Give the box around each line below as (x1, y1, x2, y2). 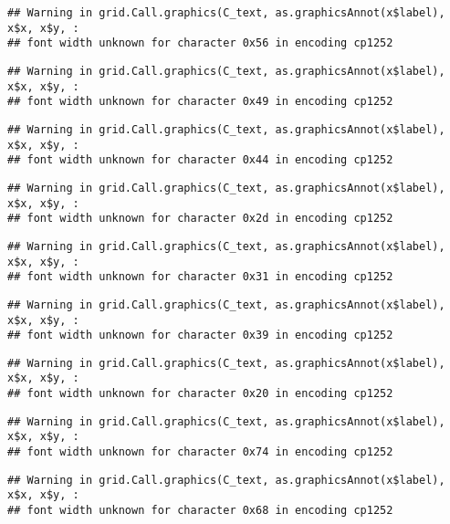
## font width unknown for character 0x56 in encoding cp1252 (7, 37, 393, 50)
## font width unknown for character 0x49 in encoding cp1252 (7, 95, 393, 109)
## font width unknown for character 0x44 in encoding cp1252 (7, 153, 393, 167)
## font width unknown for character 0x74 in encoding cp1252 (7, 445, 393, 459)
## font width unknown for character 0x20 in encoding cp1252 (7, 387, 393, 401)
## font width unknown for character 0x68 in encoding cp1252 (7, 504, 393, 518)
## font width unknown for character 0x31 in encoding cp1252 (7, 270, 393, 284)
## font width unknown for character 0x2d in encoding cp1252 (7, 212, 393, 225)
